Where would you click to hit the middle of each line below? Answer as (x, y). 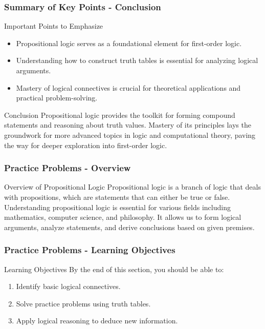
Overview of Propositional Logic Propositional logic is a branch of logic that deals (132, 187)
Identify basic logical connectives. (68, 286)
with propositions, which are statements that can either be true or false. (117, 197)
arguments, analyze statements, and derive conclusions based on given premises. (129, 227)
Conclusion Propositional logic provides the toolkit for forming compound (120, 115)
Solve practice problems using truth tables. (83, 303)
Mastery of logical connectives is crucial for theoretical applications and (128, 87)
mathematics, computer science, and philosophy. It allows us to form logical (123, 217)
